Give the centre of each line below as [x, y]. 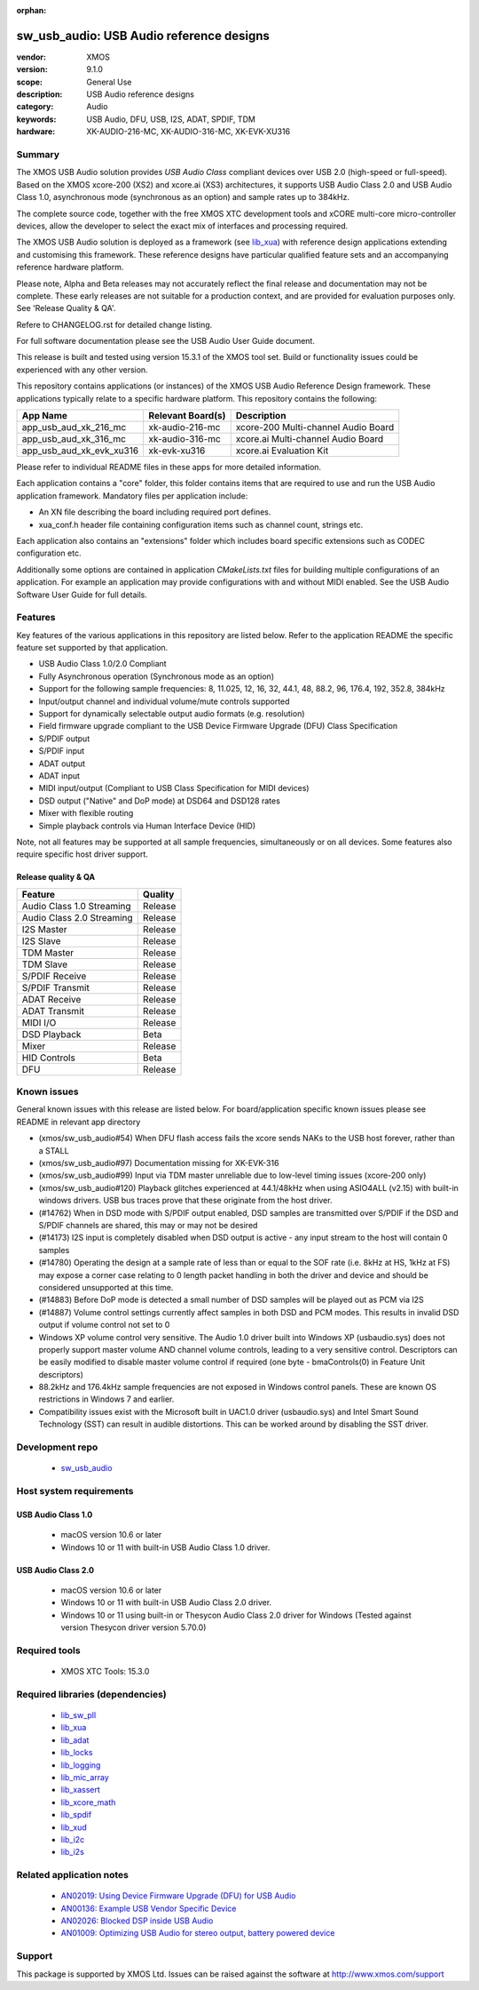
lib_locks [77, 1753]
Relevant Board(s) [187, 416]
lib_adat [75, 1740]
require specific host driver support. [82, 854]
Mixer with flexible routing [86, 813]
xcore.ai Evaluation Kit [282, 451]
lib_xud [74, 1827]
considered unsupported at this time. [106, 1287]
